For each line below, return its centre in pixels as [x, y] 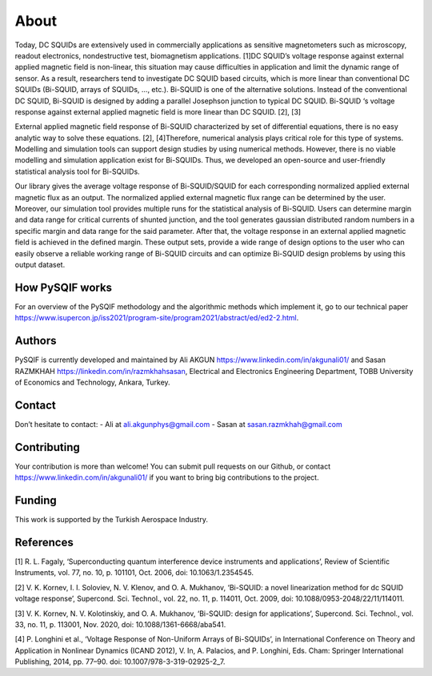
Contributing [47, 447]
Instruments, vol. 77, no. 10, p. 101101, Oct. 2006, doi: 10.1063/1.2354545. [134, 573]
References [44, 542]
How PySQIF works [63, 287]
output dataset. [40, 264]
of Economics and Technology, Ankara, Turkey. [93, 382]
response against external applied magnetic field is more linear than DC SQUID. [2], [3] [158, 111]
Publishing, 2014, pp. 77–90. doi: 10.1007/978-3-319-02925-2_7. [120, 662]
